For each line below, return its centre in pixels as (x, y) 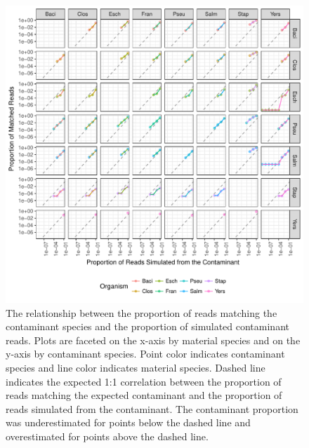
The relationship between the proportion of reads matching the (142, 312)
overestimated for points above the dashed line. (107, 436)
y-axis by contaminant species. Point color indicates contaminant (145, 354)
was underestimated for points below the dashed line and (128, 422)
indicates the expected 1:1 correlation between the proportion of (144, 381)
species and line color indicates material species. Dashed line (136, 367)
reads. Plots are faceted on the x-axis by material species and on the (153, 340)
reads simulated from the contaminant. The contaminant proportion (152, 408)
